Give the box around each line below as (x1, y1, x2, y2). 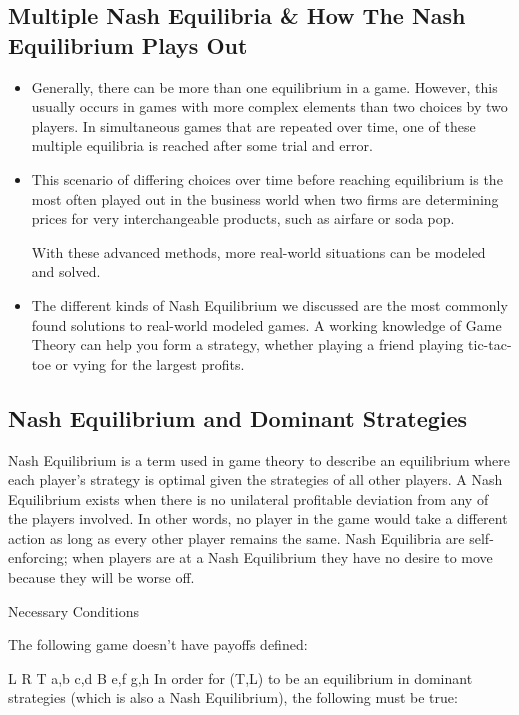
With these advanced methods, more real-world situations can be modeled (31, 241, 486, 262)
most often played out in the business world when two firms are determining (31, 188, 499, 209)
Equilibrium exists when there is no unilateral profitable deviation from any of (8, 488, 489, 509)
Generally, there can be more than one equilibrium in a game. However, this (31, 76, 498, 97)
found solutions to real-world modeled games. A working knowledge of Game (31, 314, 502, 335)
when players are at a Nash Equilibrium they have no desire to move (72, 547, 493, 568)
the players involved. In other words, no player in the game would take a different (8, 508, 508, 529)
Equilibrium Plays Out (8, 29, 248, 60)
